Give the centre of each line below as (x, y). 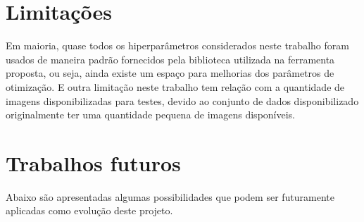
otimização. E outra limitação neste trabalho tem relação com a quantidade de (175, 86)
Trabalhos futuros (93, 162)
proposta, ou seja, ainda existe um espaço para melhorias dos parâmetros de (170, 73)
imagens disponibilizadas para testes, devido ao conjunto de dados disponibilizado (182, 100)
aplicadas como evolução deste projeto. (89, 210)
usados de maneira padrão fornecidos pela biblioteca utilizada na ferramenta (170, 59)
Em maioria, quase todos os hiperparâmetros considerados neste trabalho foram (177, 45)
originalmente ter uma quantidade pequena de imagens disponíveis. (150, 115)
